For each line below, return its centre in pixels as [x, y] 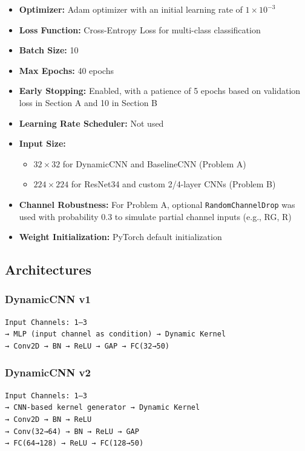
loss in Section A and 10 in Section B [88, 102]
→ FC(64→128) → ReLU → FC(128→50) [74, 443]
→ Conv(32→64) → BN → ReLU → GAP [72, 431]
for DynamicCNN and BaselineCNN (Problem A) [154, 163]
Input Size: [42, 143]
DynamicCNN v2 [48, 372]
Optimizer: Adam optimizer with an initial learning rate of [131, 9]
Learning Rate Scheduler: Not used [91, 123]
